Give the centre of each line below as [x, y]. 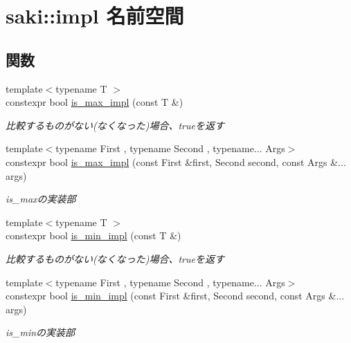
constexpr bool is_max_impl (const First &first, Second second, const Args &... [176, 161]
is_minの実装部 [40, 332]
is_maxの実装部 [41, 199]
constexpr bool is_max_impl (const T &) [94, 102]
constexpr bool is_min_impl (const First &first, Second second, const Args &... [175, 296]
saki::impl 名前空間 [95, 16]
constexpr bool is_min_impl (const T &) [93, 235]
